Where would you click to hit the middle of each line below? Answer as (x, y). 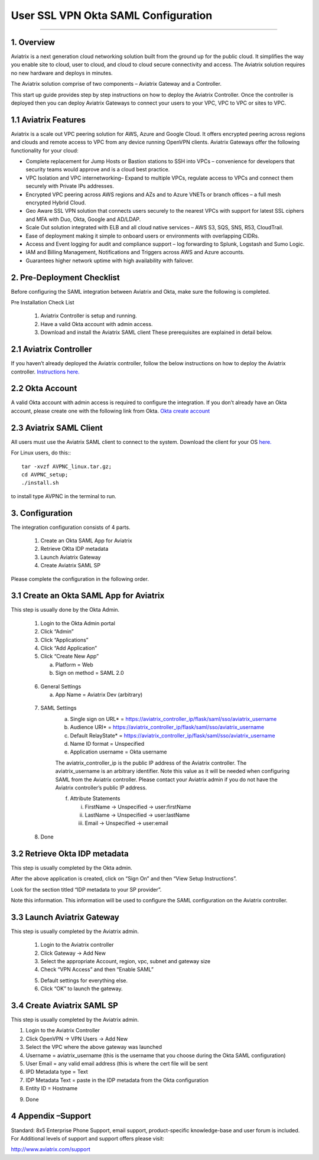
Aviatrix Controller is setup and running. (89, 316)
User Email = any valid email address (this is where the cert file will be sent (117, 1064)
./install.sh (40, 483)
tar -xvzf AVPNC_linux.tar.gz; (67, 466)
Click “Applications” (64, 640)
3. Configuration (42, 513)
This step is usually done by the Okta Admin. (65, 610)
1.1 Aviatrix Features (48, 120)
